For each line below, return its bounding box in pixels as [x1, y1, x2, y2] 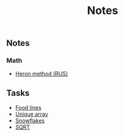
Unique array [15, 110, 48, 118]
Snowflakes [15, 117, 45, 124]
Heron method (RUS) [15, 70, 68, 77]
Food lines [15, 104, 42, 112]
